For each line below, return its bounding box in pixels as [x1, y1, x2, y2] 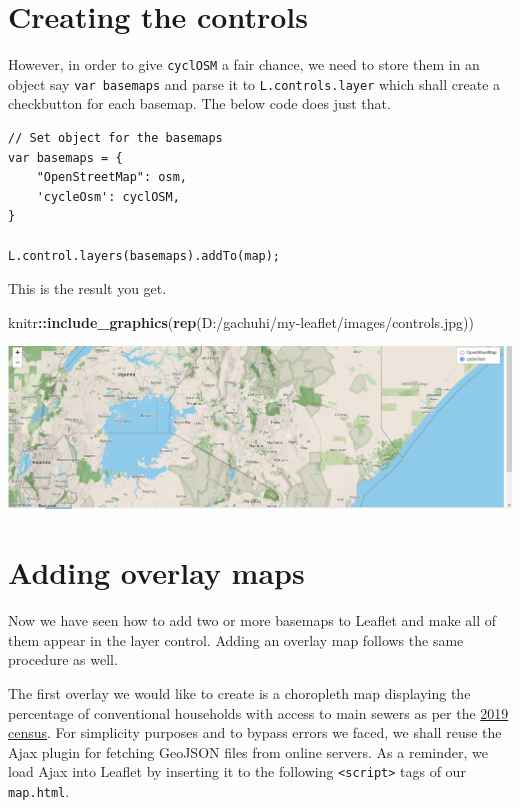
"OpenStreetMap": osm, [36, 170, 187, 185]
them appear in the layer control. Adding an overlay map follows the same [8, 629, 464, 650]
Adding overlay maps [8, 552, 305, 593]
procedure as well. [8, 649, 118, 670]
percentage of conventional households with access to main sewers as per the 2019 [8, 702, 509, 723]
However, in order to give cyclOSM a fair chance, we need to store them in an [8, 54, 480, 75]
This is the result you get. [8, 278, 167, 299]
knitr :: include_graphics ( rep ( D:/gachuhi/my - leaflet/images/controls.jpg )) [8, 311, 474, 332]
